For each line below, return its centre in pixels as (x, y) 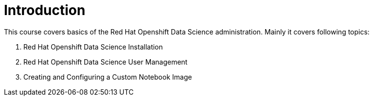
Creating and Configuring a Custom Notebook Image (108, 77)
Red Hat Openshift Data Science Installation (93, 47)
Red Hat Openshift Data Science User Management (106, 62)
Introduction (45, 10)
